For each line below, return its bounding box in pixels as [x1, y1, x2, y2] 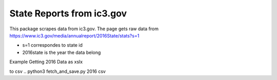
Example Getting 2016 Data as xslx [9, 59, 83, 65]
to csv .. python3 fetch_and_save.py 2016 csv [9, 68, 106, 74]
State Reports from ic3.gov [9, 8, 127, 19]
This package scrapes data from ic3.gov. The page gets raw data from [9, 26, 159, 32]
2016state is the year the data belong [22, 49, 101, 55]
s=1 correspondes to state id [22, 42, 83, 48]
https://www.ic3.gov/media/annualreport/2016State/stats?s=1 [9, 32, 140, 38]
